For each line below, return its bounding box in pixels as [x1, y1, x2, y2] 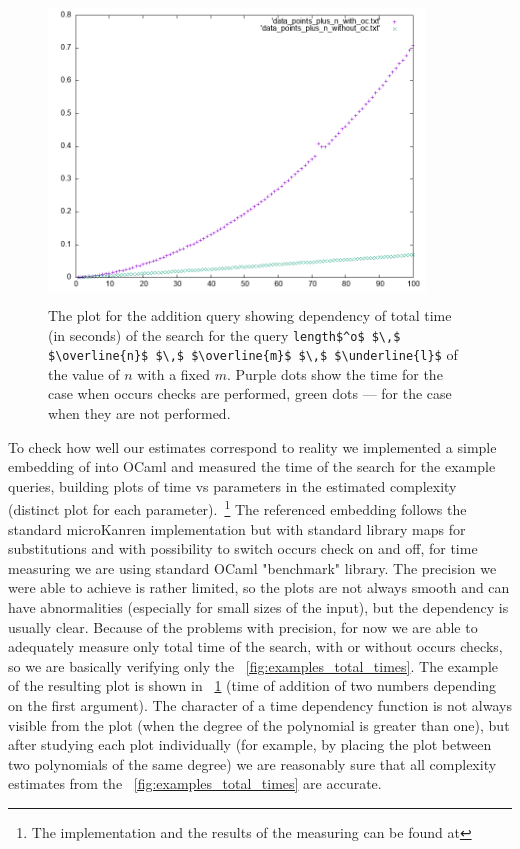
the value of [48, 363, 120, 384]
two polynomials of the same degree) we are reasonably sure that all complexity [8, 753, 497, 774]
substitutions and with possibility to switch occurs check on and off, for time [8, 538, 478, 559]
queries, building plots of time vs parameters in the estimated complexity [8, 475, 457, 496]
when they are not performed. [48, 403, 231, 424]
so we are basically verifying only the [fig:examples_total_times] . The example [8, 655, 498, 676]
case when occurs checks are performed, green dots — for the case [48, 383, 452, 404]
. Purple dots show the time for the [226, 363, 443, 384]
